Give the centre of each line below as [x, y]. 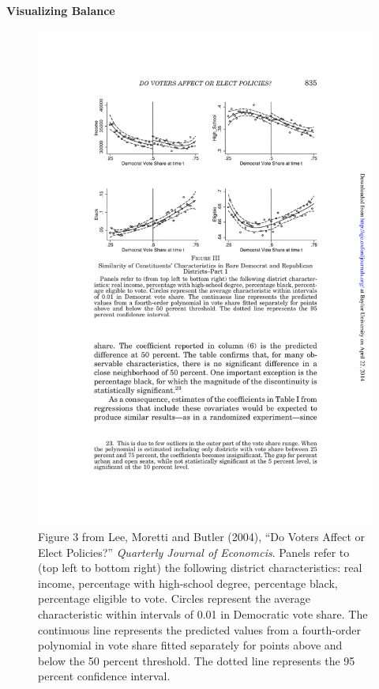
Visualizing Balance [61, 10]
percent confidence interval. [104, 676]
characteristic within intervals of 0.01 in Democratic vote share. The [203, 613]
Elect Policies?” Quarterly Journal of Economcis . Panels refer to [194, 552]
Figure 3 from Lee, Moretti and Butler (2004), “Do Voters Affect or [202, 536]
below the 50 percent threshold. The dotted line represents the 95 [197, 660]
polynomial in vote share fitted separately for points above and [190, 645]
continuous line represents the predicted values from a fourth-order [199, 629]
